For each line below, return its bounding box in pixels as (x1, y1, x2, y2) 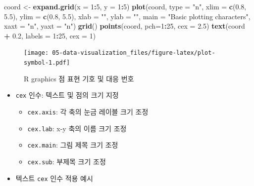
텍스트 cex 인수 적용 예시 (15, 173, 93, 183)
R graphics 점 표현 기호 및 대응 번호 (24, 73, 134, 83)
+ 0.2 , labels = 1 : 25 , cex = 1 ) (4, 30, 96, 40)
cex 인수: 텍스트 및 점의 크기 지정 (15, 90, 119, 100)
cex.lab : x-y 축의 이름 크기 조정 (27, 123, 127, 133)
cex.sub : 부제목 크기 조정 (27, 156, 106, 166)
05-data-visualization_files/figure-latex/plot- (52, 49, 215, 57)
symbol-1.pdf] (24, 59, 70, 67)
